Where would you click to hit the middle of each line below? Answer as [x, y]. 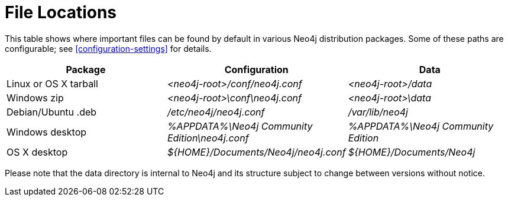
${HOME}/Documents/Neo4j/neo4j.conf [256, 152]
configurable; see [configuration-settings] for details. [108, 48]
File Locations [61, 12]
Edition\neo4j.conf [208, 138]
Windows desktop [47, 132]
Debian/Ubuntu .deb [52, 112]
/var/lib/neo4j [378, 112]
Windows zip [35, 98]
